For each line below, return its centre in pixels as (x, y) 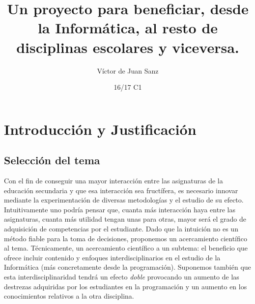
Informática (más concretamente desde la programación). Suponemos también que (127, 267)
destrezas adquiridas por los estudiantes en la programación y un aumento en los (126, 286)
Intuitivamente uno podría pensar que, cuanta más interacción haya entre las (120, 209)
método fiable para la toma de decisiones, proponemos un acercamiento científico (126, 238)
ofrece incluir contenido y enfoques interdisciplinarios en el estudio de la (112, 257)
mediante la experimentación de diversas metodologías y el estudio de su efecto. (124, 200)
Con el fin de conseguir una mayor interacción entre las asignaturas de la (113, 181)
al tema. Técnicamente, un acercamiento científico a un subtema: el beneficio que (126, 248)
